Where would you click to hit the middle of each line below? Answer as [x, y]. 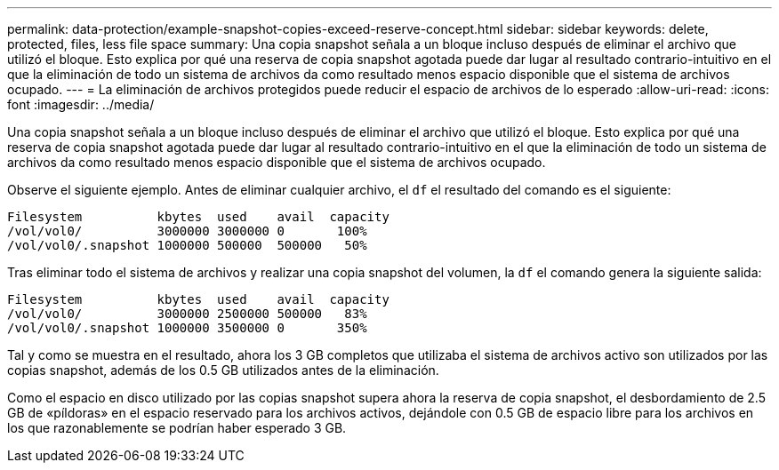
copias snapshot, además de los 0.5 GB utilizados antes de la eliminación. [223, 370]
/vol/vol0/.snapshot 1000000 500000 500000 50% [187, 245]
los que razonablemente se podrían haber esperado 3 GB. [177, 428]
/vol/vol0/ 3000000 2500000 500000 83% [187, 314]
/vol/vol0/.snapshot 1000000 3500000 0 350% [187, 328]
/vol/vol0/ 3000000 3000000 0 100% [187, 231]
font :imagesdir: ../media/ [81, 104]
